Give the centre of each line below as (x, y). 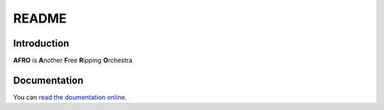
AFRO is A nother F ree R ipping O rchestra (73, 61)
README (40, 18)
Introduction (41, 43)
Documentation (48, 80)
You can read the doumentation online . (70, 97)
